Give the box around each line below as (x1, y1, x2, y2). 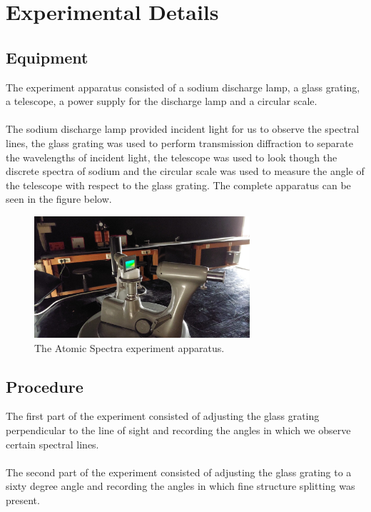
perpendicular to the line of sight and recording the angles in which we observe (6, 422, 351, 437)
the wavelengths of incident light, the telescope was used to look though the (6, 149, 337, 164)
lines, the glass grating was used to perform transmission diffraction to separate (6, 135, 354, 150)
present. (6, 492, 40, 507)
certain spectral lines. (6, 436, 99, 451)
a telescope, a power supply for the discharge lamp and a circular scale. (6, 94, 317, 109)
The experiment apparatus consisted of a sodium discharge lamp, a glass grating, (6, 79, 360, 94)
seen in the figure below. (6, 191, 112, 206)
